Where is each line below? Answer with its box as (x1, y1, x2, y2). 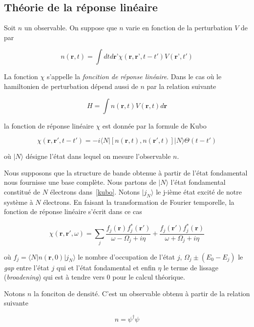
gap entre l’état (4, 262, 49, 272)
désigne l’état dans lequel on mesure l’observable (25, 151, 171, 161)
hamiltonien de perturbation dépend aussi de (4, 81, 138, 91)
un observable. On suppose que (24, 22, 117, 33)
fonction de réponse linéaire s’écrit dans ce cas (4, 206, 142, 217)
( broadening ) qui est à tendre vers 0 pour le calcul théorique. (4, 272, 185, 282)
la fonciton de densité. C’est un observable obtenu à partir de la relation (33, 288, 250, 298)
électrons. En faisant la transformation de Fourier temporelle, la (43, 196, 234, 207)
